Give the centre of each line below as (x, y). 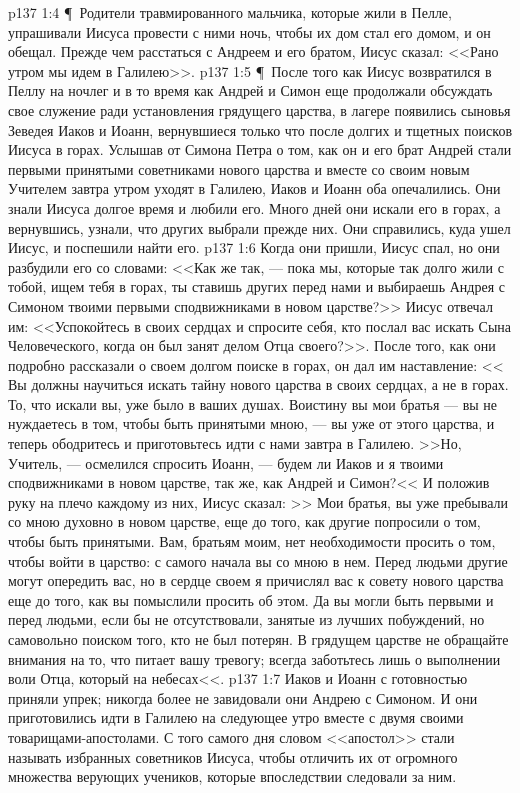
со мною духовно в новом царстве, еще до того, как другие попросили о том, (244, 521)
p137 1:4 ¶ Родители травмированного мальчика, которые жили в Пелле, (230, 12)
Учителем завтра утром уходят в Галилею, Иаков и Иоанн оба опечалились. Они (254, 188)
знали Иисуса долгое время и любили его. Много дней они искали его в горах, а (254, 207)
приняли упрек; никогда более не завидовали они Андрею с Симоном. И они (243, 697)
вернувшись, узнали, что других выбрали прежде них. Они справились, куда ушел (259, 227)
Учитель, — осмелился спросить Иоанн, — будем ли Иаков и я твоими (226, 462)
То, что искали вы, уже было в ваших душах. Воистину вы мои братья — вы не (253, 403)
